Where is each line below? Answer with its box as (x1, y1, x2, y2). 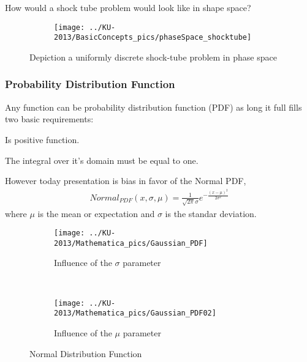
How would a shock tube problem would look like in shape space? (5, 1, 251, 13)
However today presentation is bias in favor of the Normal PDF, (5, 174, 246, 187)
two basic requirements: (5, 113, 94, 125)
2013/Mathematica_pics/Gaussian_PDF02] (54, 309, 216, 318)
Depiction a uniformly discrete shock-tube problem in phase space (29, 50, 277, 63)
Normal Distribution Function (29, 347, 142, 360)
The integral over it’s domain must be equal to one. (5, 153, 199, 166)
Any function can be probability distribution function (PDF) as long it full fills (5, 100, 302, 113)
